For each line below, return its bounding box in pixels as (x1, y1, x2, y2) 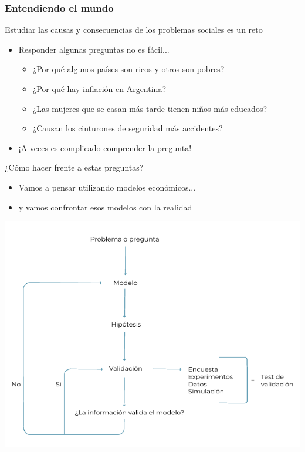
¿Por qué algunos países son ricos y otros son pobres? (32, 63, 225, 75)
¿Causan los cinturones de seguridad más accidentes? (32, 122, 223, 134)
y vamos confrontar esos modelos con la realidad (18, 200, 192, 213)
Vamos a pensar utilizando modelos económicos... (18, 181, 196, 193)
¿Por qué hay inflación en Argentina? (32, 83, 166, 94)
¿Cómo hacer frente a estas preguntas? (5, 161, 144, 174)
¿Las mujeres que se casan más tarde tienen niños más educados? (32, 102, 267, 114)
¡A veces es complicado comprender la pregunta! (18, 141, 192, 154)
